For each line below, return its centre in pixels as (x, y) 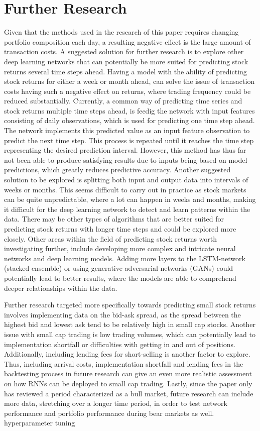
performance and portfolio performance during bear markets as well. (109, 413)
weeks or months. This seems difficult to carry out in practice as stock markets (125, 189)
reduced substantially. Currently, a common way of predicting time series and (123, 101)
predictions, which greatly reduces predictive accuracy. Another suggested (117, 170)
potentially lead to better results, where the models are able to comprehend (120, 278)
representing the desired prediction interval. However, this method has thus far (125, 150)
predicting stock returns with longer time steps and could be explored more (120, 229)
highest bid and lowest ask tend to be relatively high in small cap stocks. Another (130, 324)
